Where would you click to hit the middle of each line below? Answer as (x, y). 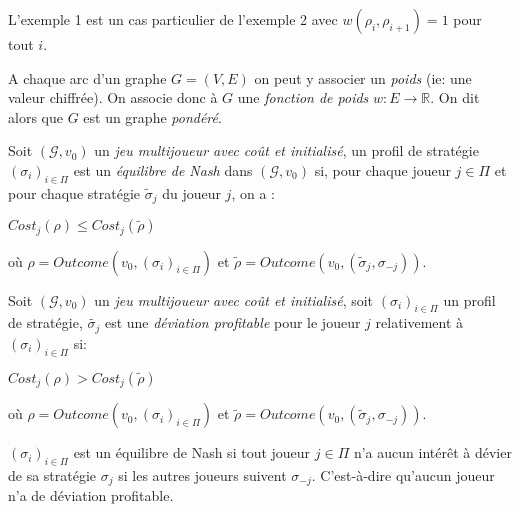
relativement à (419, 322)
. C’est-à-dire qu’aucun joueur (403, 474)
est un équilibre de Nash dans (163, 169)
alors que (35, 116)
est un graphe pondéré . (152, 116)
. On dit (455, 97)
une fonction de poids (303, 97)
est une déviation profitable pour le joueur (232, 322)
